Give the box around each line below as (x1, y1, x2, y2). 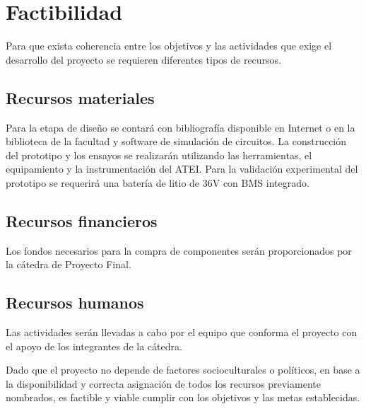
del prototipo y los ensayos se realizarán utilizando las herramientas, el (6, 147, 312, 162)
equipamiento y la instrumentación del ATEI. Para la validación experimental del (6, 161, 358, 176)
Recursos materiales (6, 86, 155, 108)
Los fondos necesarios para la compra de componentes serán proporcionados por (6, 243, 352, 258)
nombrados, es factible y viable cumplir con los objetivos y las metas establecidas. (6, 390, 360, 405)
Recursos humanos (6, 292, 144, 313)
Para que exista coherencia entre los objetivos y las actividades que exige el (6, 38, 332, 53)
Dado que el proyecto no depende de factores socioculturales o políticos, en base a (6, 362, 360, 377)
